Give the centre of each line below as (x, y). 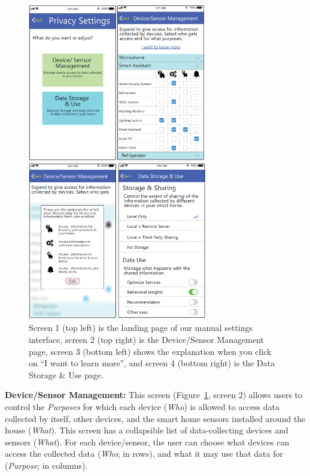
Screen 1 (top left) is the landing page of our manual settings (141, 328)
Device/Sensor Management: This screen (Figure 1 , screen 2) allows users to (154, 395)
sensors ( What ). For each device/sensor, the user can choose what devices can (147, 442)
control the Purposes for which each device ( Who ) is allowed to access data (142, 407)
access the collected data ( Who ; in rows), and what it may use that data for (144, 454)
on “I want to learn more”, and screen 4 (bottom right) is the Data (152, 363)
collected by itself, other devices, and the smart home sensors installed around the (155, 418)
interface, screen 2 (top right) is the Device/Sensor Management (146, 340)
